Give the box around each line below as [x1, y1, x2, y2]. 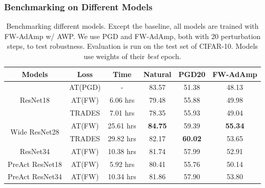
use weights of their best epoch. [84, 51, 181, 61]
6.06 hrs [109, 95, 135, 105]
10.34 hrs [108, 171, 136, 182]
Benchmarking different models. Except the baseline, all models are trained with [6, 21, 259, 31]
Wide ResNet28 [10, 126, 59, 137]
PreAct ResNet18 [8, 158, 62, 169]
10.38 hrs [108, 145, 136, 156]
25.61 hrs [108, 120, 136, 130]
